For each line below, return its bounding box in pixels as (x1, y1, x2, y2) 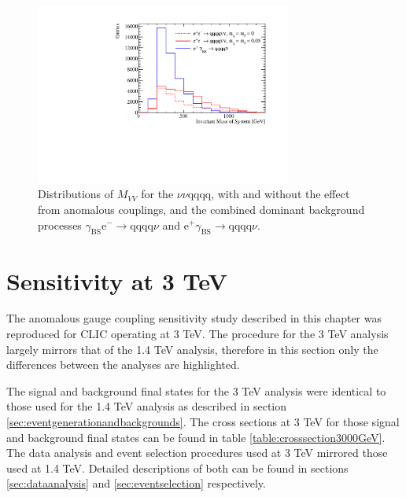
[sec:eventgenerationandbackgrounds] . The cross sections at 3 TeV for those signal (6, 414, 400, 429)
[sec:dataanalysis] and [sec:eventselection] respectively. (6, 475, 266, 491)
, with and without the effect (211, 186, 350, 202)
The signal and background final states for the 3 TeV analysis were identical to (6, 382, 386, 399)
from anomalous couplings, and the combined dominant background (38, 201, 365, 217)
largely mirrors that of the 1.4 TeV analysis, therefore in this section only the (6, 341, 378, 357)
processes (38, 216, 82, 233)
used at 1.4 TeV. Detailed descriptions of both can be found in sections (6, 459, 349, 476)
